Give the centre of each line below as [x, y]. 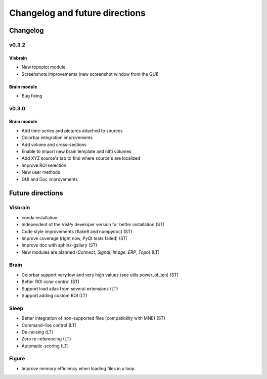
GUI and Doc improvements [50, 179]
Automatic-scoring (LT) [45, 346]
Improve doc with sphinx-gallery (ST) [59, 245]
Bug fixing [32, 95]
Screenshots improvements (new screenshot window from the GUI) [90, 74]
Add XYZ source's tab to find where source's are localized [81, 158]
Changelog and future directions [77, 13]
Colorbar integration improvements [57, 138]
